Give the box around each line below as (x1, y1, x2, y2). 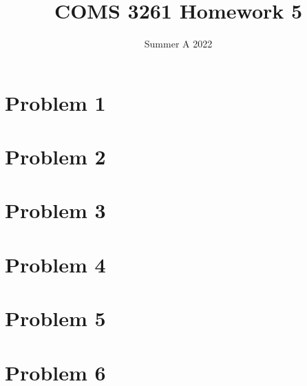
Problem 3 (5, 196, 106, 224)
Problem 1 (5, 88, 106, 116)
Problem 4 (5, 250, 106, 278)
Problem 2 (5, 142, 106, 171)
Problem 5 (5, 304, 106, 332)
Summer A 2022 (144, 36, 213, 51)
